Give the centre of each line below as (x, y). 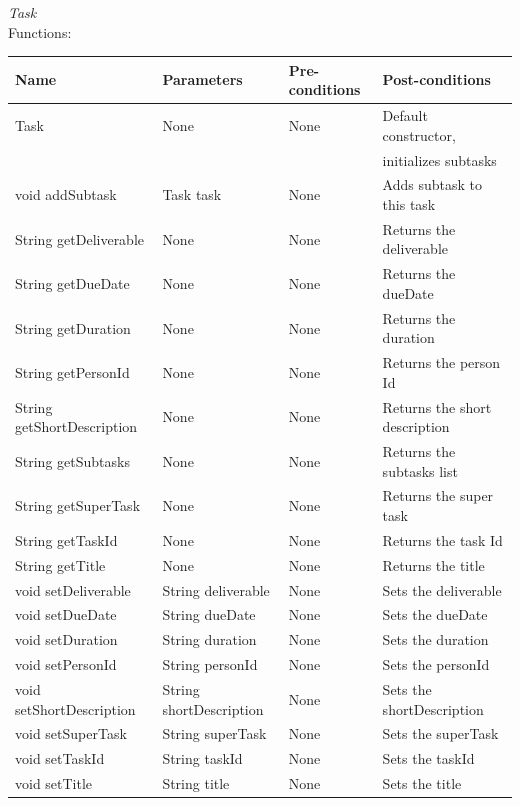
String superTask (214, 733)
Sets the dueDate (435, 614)
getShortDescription (76, 426)
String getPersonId (72, 371)
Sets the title (422, 783)
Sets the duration (435, 639)
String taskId (202, 758)
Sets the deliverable (442, 589)
